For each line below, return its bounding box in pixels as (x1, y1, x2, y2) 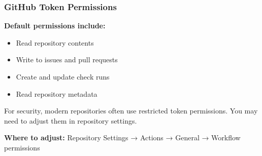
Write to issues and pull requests (16, 54, 118, 65)
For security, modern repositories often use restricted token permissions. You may (4, 105, 258, 116)
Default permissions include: (4, 20, 106, 31)
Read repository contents (16, 37, 94, 48)
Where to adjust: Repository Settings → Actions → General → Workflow (4, 132, 241, 143)
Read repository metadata (16, 88, 97, 99)
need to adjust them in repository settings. (4, 115, 137, 126)
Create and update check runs (16, 71, 110, 82)
